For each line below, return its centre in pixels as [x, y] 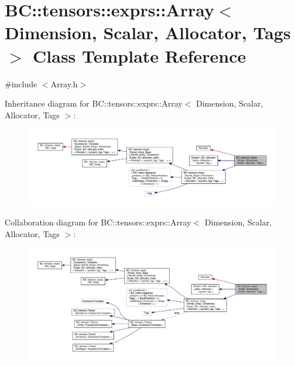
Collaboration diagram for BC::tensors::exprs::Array [98, 222]
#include [21, 83]
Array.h [64, 83]
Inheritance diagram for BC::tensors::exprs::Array [94, 103]
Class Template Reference [140, 55]
